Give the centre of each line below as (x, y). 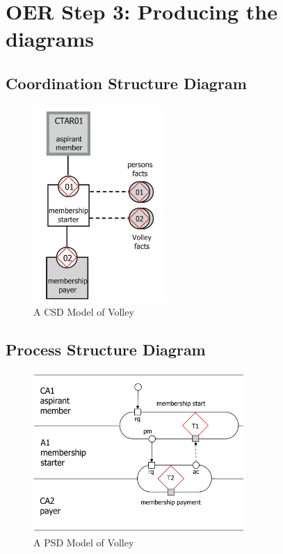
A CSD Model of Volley (84, 312)
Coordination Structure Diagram (126, 83)
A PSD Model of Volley (84, 543)
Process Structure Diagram (106, 349)
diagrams (50, 39)
